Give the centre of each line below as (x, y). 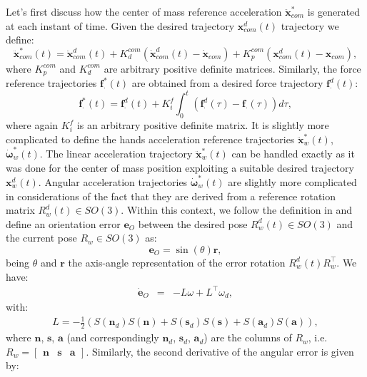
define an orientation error (63, 223)
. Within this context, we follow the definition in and (237, 210)
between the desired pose (193, 223)
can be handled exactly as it (293, 154)
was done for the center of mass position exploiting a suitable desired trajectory (180, 167)
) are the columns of (248, 337)
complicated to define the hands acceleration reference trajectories (150, 139)
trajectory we (310, 25)
